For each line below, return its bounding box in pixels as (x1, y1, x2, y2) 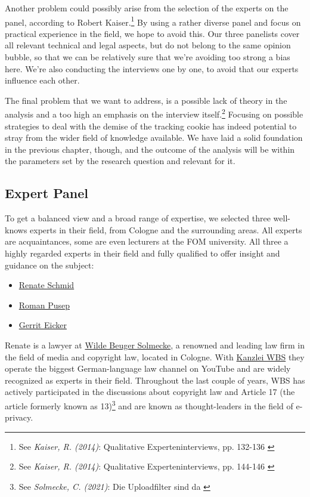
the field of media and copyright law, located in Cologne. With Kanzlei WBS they (5, 350, 305, 363)
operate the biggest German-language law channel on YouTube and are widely (5, 362, 291, 375)
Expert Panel (5, 184, 88, 202)
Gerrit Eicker (18, 319, 67, 331)
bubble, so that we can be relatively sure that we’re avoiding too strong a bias (5, 51, 290, 63)
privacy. (5, 411, 33, 424)
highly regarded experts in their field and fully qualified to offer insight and (5, 247, 280, 260)
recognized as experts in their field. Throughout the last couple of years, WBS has (5, 373, 305, 386)
